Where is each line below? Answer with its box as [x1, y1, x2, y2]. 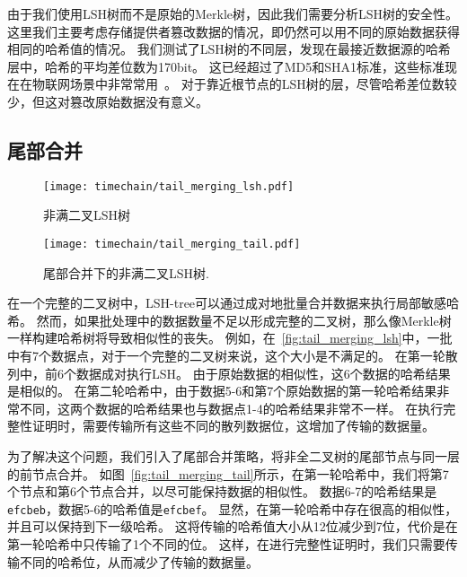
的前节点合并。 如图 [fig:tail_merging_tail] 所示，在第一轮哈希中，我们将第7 [7, 464, 449, 483]
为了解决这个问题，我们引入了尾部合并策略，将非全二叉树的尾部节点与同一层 [7, 447, 460, 466]
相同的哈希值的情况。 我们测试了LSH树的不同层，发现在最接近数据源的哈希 [7, 39, 451, 58]
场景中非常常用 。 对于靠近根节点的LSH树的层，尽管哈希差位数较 [69, 74, 457, 93]
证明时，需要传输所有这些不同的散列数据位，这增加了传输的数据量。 [31, 416, 435, 435]
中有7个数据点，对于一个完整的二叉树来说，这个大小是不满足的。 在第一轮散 [7, 346, 458, 365]
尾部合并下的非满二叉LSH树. [43, 263, 209, 282]
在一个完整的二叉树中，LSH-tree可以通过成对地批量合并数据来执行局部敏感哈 [7, 293, 460, 312]
